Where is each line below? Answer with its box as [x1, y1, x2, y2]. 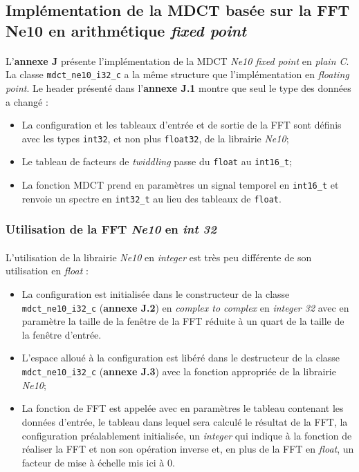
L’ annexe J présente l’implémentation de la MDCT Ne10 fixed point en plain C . [6, 53, 349, 68]
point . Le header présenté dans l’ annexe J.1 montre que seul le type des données [6, 81, 351, 95]
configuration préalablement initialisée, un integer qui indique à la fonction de [21, 428, 352, 442]
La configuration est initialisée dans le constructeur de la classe [21, 287, 290, 301]
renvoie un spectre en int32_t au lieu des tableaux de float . [21, 191, 282, 205]
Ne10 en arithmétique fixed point [6, 19, 247, 41]
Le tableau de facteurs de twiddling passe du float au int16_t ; [21, 154, 293, 169]
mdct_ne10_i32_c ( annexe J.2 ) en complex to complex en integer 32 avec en [21, 300, 349, 314]
